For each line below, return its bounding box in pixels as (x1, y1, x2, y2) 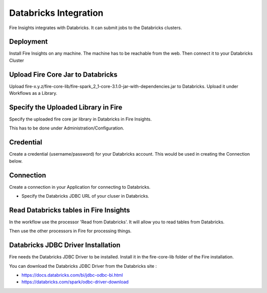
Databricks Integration (9, 7, 104, 18)
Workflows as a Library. (9, 90, 57, 96)
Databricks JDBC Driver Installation (9, 241, 121, 250)
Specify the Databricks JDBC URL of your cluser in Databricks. (21, 193, 149, 199)
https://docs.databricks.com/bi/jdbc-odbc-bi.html (21, 272, 123, 278)
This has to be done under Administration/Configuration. (9, 125, 125, 131)
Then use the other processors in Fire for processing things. (9, 228, 132, 234)
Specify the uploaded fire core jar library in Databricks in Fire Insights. (9, 116, 152, 122)
